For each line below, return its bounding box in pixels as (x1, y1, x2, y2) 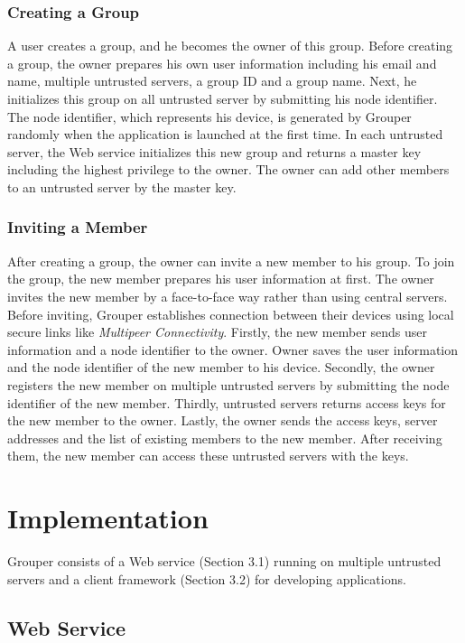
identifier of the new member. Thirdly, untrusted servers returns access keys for (7, 393, 446, 412)
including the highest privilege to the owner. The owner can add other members (7, 160, 450, 179)
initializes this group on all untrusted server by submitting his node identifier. (7, 89, 438, 107)
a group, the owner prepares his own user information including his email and (7, 53, 437, 72)
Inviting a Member (7, 216, 148, 238)
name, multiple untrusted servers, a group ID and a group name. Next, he (7, 71, 417, 90)
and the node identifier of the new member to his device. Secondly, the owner (7, 358, 435, 377)
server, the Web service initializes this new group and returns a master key (7, 142, 422, 161)
